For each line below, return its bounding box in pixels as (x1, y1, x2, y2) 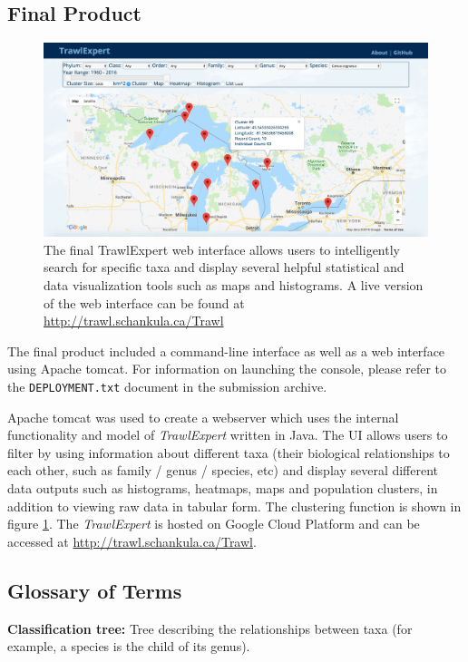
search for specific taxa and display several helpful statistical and (44, 258, 405, 277)
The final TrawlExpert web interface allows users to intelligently (44, 239, 400, 258)
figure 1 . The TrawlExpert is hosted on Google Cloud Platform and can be (7, 514, 420, 533)
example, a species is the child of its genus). (7, 637, 250, 656)
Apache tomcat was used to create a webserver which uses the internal (7, 407, 399, 426)
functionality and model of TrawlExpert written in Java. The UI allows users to (7, 425, 448, 444)
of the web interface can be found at (44, 293, 245, 312)
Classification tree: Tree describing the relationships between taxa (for (7, 618, 413, 638)
